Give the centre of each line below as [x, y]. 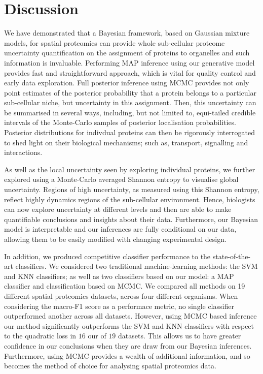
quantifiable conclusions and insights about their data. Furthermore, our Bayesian [131, 219]
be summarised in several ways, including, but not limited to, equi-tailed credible [130, 112]
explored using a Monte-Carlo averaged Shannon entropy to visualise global [121, 179]
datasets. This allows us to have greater [180, 336]
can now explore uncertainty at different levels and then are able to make [118, 209]
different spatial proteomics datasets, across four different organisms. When [121, 295]
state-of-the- [232, 256]
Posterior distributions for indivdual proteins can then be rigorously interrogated [129, 132]
